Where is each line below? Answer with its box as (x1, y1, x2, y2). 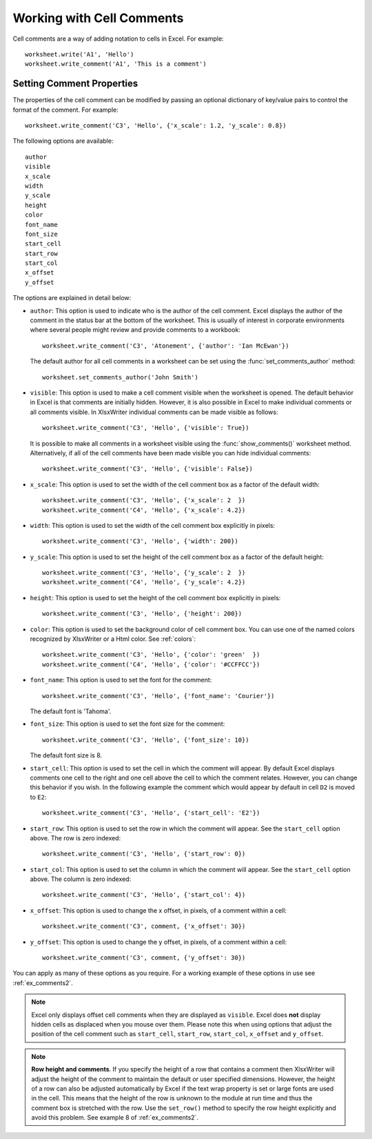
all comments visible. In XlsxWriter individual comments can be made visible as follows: (30, 408, 278, 416)
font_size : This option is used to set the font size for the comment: (30, 720, 225, 728)
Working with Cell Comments (12, 10, 184, 26)
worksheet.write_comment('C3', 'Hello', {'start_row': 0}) (42, 850, 246, 858)
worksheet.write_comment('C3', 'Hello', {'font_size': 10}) (42, 735, 249, 744)
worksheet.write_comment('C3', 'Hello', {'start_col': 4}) (42, 891, 246, 899)
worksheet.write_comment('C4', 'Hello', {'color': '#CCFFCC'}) (42, 660, 260, 668)
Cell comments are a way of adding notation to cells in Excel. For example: (12, 34, 224, 43)
